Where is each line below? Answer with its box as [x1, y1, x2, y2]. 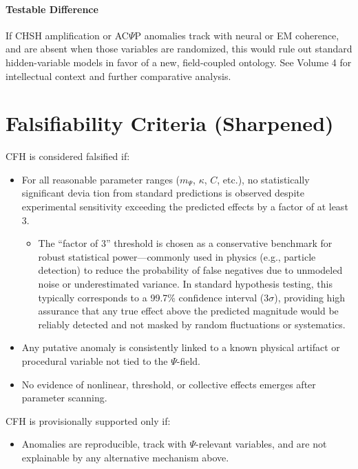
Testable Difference [6, 1, 98, 16]
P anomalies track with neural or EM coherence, [134, 28, 339, 42]
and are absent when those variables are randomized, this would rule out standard [6, 41, 352, 56]
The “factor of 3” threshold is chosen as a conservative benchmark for [38, 236, 333, 250]
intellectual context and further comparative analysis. [6, 68, 231, 83]
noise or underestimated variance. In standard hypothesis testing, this [38, 277, 333, 291]
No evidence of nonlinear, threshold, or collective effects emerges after [21, 377, 316, 391]
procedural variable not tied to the [21, 354, 168, 368]
